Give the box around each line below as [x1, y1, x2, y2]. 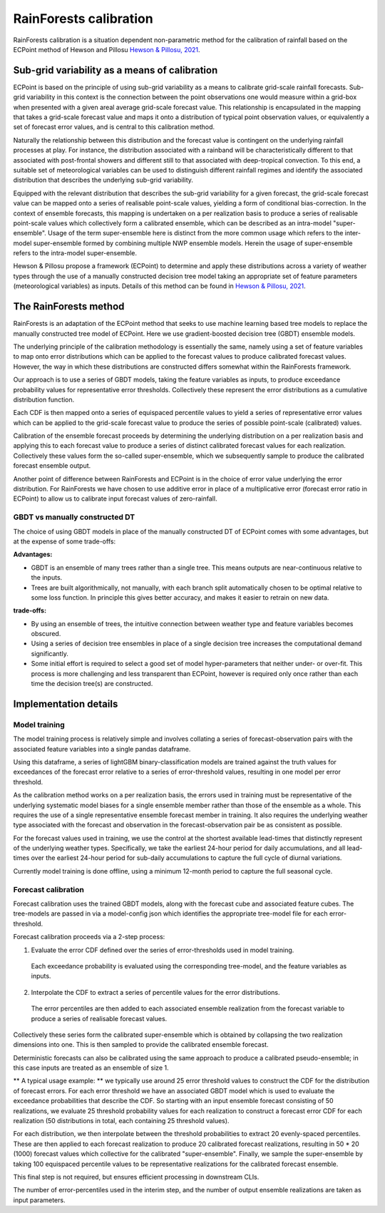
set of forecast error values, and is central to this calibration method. [13, 123, 215, 131]
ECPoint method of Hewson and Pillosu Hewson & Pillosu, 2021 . [13, 45, 200, 53]
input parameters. [13, 1195, 66, 1204]
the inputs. [31, 573, 63, 582]
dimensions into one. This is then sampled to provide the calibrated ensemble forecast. [13, 1040, 269, 1049]
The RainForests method [13, 300, 125, 313]
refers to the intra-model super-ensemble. [13, 249, 137, 257]
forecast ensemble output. [13, 461, 91, 470]
